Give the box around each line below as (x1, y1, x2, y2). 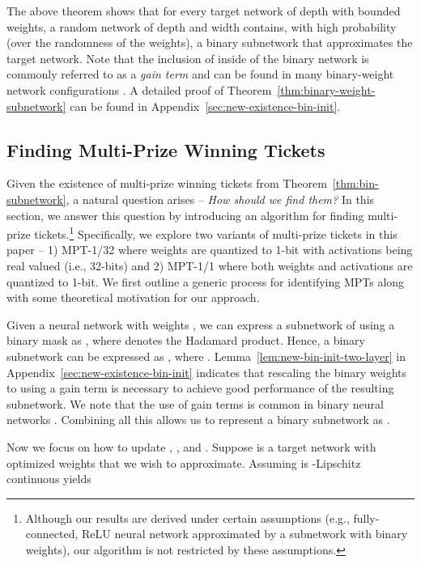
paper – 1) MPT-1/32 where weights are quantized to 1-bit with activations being (6, 241, 413, 258)
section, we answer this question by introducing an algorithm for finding (6, 206, 364, 223)
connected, (25, 525, 79, 542)
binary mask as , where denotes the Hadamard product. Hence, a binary (6, 332, 365, 349)
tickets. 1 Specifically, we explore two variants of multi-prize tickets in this (34, 223, 398, 242)
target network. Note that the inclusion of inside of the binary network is (6, 49, 369, 66)
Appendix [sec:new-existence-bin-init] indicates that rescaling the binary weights (6, 363, 406, 380)
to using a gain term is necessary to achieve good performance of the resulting (6, 380, 394, 396)
